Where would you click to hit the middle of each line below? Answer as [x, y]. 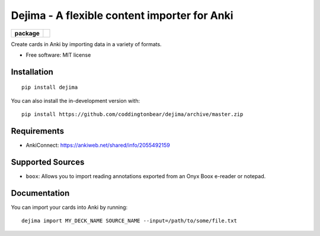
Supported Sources [48, 162]
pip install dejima [50, 88]
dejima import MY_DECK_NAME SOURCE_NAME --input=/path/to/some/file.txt [129, 221]
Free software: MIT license [58, 55]
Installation [32, 72]
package [27, 33]
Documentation [40, 193]
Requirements [38, 131]
